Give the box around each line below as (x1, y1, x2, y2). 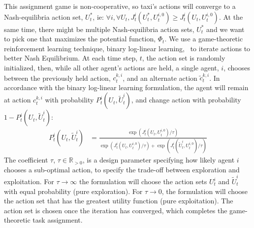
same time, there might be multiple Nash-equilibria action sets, (4, 24, 194, 34)
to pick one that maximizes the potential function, (4, 33, 156, 44)
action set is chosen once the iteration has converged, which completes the (4, 205, 227, 215)
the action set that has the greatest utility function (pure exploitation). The (4, 195, 233, 206)
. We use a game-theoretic (164, 33, 243, 44)
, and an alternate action (123, 72, 197, 83)
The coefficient (4, 155, 48, 165)
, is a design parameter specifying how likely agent (82, 155, 235, 165)
